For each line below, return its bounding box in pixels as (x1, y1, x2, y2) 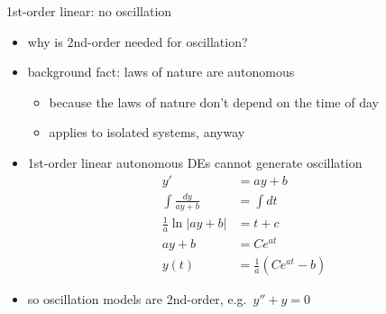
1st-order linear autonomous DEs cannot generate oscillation (27, 152, 363, 171)
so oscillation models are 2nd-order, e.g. (27, 290, 247, 309)
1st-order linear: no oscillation (6, 2, 172, 20)
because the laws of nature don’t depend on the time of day (49, 92, 379, 111)
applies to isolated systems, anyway (49, 123, 245, 142)
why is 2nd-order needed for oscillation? (27, 32, 248, 51)
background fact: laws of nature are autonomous (27, 62, 295, 81)
